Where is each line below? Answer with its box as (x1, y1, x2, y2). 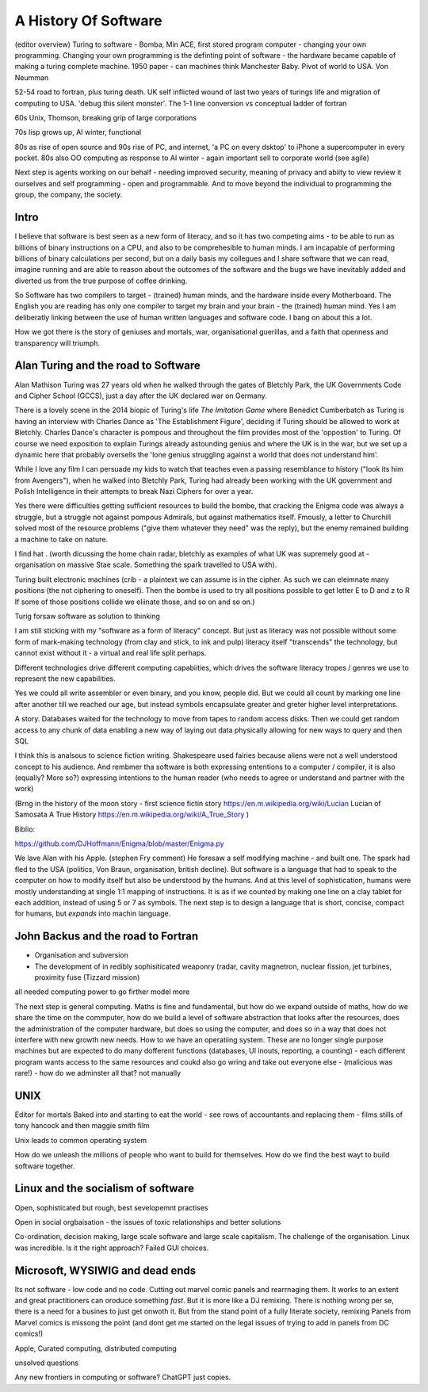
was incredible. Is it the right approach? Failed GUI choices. (14, 1243, 209, 1252)
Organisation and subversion (34, 950, 128, 960)
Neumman (14, 72, 49, 82)
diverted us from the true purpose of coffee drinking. (14, 276, 188, 285)
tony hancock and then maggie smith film (14, 1121, 150, 1130)
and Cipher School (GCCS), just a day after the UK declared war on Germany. (14, 391, 267, 400)
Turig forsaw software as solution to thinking (14, 611, 160, 621)
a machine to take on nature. (14, 534, 109, 544)
